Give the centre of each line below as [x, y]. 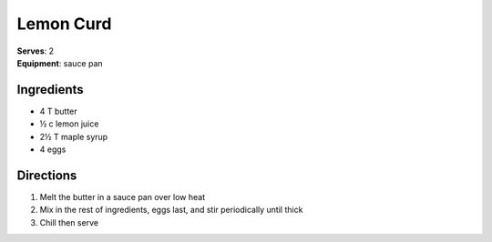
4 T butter [58, 111]
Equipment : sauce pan [60, 63]
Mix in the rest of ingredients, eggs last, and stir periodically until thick [171, 210]
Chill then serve [69, 222]
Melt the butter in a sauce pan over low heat [122, 197]
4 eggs [53, 149]
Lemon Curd [64, 24]
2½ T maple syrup [74, 136]
